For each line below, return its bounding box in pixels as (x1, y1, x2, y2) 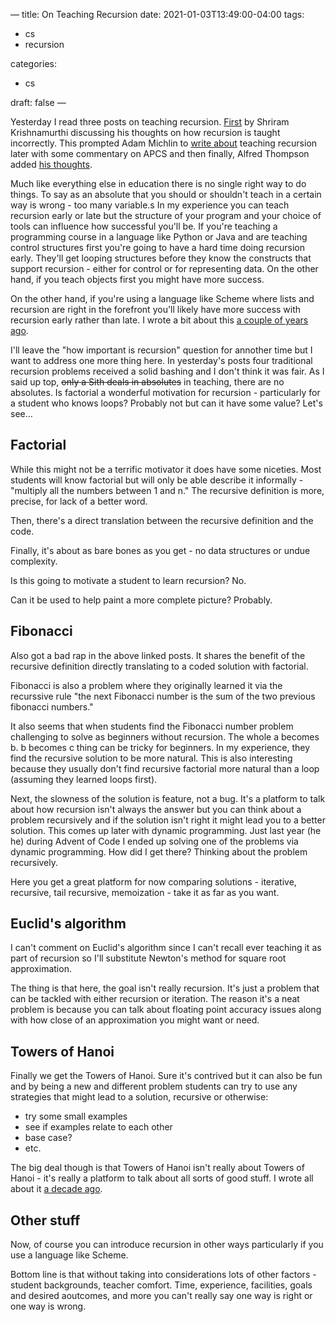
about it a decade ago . (10, 1183, 103, 1195)
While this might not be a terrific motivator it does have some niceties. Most (10, 463, 322, 475)
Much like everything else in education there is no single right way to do (10, 178, 307, 189)
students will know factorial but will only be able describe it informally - (10, 474, 304, 486)
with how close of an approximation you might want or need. (10, 1014, 260, 1026)
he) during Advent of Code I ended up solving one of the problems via (10, 835, 299, 847)
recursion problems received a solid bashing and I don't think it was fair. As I (10, 365, 325, 377)
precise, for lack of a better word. (10, 495, 148, 507)
